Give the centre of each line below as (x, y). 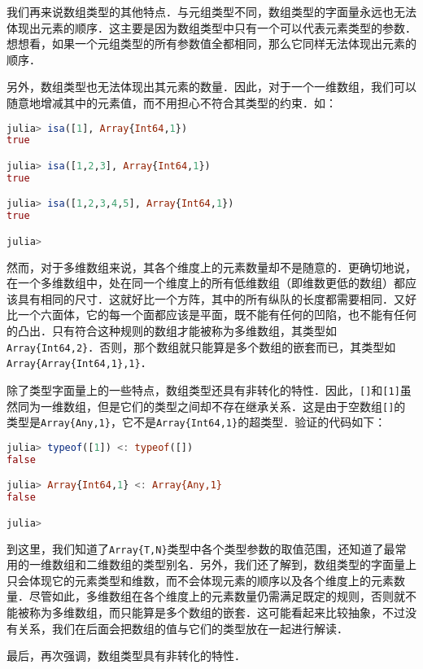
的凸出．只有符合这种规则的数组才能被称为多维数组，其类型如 (172, 331)
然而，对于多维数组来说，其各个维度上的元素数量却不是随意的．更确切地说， (211, 267)
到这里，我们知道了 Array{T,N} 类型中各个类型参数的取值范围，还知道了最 (201, 548)
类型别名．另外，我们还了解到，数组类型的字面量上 (279, 564)
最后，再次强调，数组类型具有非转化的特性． (126, 656)
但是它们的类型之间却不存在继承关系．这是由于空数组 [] (246, 406)
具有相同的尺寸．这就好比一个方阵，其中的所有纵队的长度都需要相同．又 (211, 298)
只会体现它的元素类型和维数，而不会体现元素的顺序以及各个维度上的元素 (200, 580)
